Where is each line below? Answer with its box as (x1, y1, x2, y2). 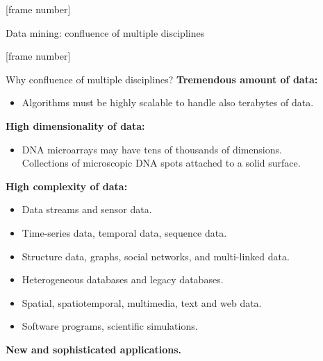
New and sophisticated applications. (6, 342, 181, 356)
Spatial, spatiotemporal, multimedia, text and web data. (22, 295, 262, 310)
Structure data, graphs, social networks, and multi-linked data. (22, 249, 290, 263)
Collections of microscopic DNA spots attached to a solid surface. (22, 156, 301, 170)
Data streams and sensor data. (22, 202, 152, 217)
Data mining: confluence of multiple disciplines (6, 25, 205, 40)
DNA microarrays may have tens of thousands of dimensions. (22, 142, 282, 156)
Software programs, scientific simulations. (22, 319, 198, 333)
